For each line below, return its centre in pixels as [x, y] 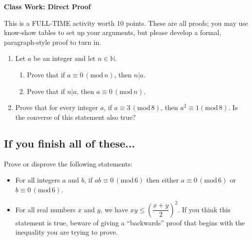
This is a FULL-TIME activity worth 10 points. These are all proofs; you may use [126, 23]
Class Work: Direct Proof [48, 6]
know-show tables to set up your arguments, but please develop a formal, [113, 32]
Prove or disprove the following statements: [68, 163]
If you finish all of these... [69, 143]
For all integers [38, 180]
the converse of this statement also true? [76, 117]
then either [163, 180]
